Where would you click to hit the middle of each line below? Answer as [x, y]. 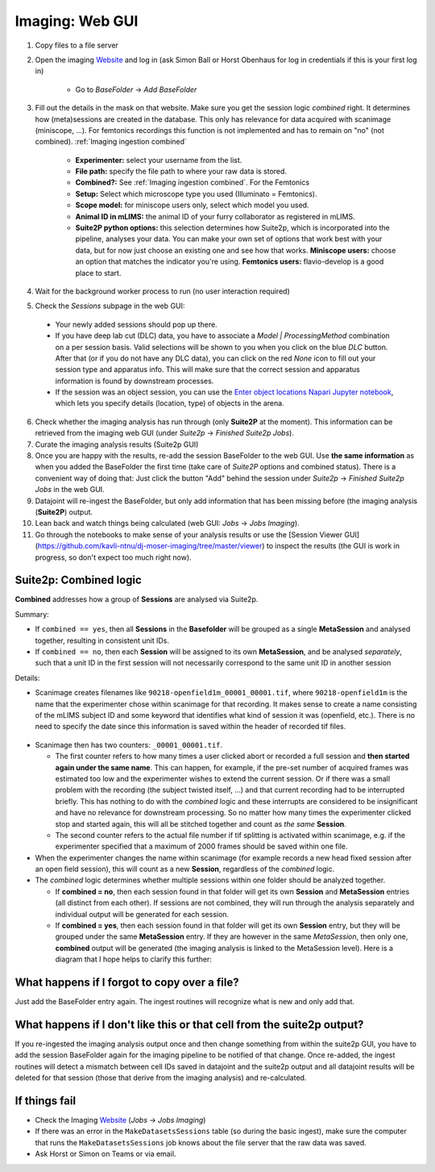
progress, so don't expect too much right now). [114, 557]
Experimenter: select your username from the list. [159, 160]
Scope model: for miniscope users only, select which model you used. [192, 205]
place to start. [98, 273]
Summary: [32, 614]
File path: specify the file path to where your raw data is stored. [181, 171]
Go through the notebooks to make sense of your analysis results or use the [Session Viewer [189, 534]
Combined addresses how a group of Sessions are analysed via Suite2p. [137, 599]
